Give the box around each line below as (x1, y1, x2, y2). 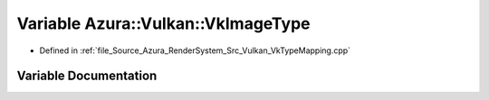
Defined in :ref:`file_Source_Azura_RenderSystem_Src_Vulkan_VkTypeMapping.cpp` (39, 45, 351, 56)
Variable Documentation (16, 68, 158, 84)
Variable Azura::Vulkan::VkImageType (16, 14, 311, 33)
